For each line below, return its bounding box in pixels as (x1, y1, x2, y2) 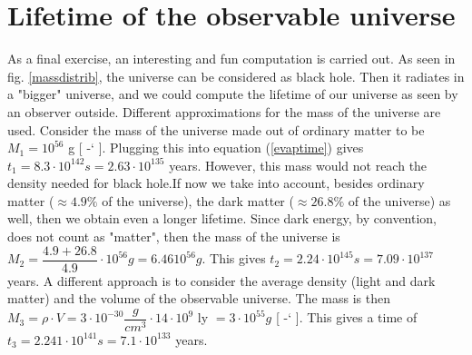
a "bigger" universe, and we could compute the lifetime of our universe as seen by (7, 84, 458, 104)
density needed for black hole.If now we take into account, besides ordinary (7, 173, 425, 192)
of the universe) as (348, 191, 451, 210)
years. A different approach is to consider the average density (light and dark (7, 271, 436, 290)
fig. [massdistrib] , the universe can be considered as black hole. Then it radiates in (7, 66, 465, 85)
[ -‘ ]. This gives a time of (275, 308, 418, 327)
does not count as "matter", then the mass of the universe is (7, 227, 340, 246)
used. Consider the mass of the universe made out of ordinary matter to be (7, 120, 425, 139)
